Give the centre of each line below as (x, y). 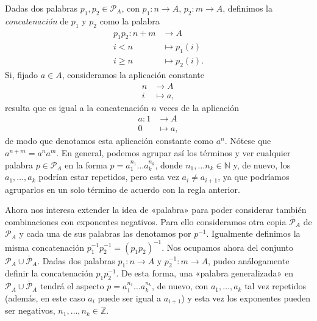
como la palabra (130, 20)
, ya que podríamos (254, 177)
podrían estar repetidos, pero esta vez (109, 177)
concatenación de (37, 20)
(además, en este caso (45, 298)
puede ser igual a (130, 298)
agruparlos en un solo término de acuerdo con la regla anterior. (123, 189)
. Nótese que (248, 141)
